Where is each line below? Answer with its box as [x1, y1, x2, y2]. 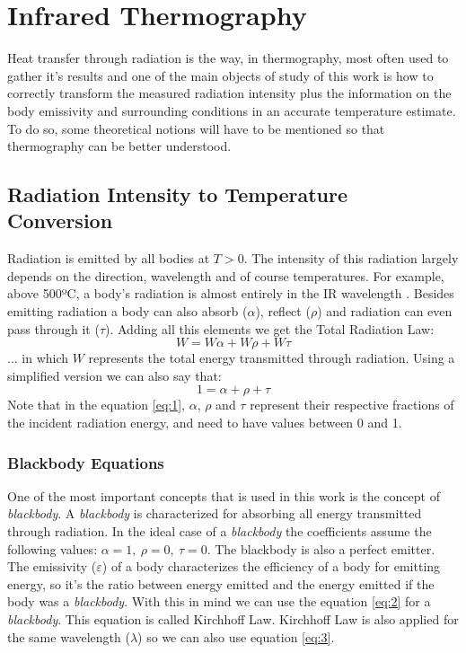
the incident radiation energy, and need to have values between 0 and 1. [7, 413, 402, 432]
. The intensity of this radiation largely [243, 249, 459, 268]
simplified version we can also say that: [7, 366, 222, 384]
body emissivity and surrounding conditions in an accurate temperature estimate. [7, 101, 456, 119]
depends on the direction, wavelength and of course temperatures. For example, [7, 266, 444, 285]
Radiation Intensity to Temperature [7, 181, 348, 208]
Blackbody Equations [7, 451, 164, 473]
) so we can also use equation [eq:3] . [137, 627, 335, 646]
